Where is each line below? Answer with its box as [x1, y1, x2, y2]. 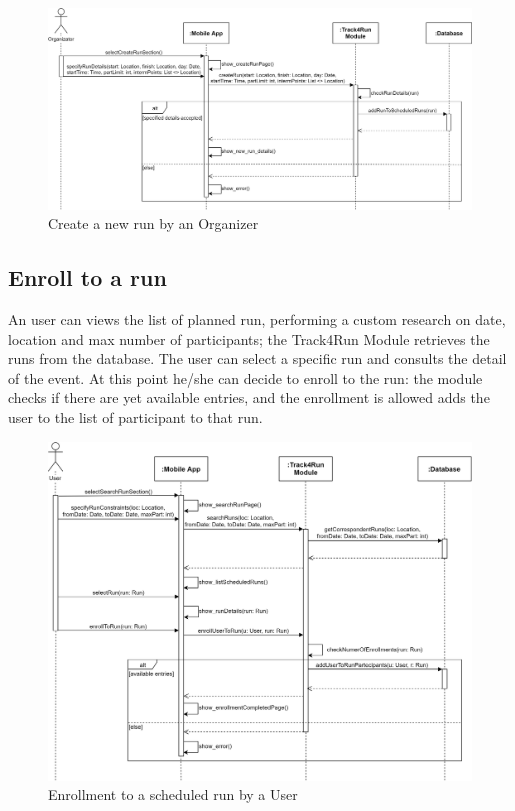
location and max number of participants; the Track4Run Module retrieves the [8, 328, 490, 349]
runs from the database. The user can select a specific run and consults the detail [8, 348, 507, 369]
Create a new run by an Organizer [48, 213, 259, 234]
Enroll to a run [8, 262, 167, 293]
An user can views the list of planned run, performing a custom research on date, [8, 309, 506, 330]
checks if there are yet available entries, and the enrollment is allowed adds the [8, 387, 490, 408]
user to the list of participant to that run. [8, 407, 263, 427]
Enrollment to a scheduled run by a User [48, 784, 298, 805]
